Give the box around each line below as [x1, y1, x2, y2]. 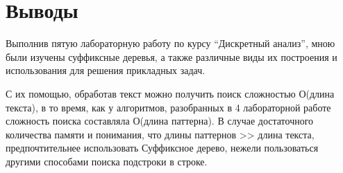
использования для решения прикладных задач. [6, 63, 206, 78]
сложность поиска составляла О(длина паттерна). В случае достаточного [6, 113, 314, 128]
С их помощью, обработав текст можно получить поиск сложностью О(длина [6, 86, 335, 100]
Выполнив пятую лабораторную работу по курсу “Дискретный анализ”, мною [6, 36, 335, 51]
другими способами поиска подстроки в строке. [6, 154, 208, 168]
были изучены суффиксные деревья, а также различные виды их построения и [6, 49, 337, 64]
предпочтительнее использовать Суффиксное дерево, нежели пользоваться [6, 140, 319, 155]
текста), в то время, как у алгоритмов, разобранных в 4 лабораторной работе [6, 100, 331, 114]
